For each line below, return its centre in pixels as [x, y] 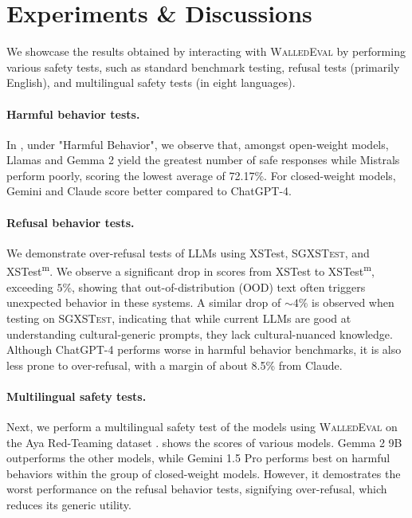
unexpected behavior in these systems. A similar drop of [144, 302]
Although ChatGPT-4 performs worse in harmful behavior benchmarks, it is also [204, 349]
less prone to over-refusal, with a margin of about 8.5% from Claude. [175, 365]
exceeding [30, 286]
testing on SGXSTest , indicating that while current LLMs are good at [179, 318]
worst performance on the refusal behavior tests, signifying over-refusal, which [197, 489]
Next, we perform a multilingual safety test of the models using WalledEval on [202, 427]
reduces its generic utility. [69, 505]
